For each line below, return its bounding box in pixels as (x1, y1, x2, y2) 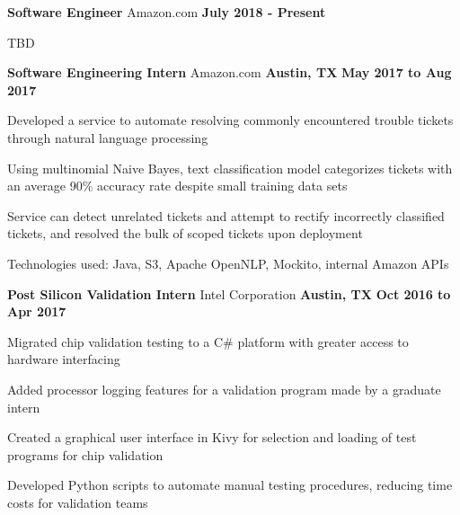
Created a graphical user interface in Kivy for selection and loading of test (7, 428, 417, 447)
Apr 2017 (7, 302, 66, 321)
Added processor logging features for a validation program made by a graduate (7, 379, 441, 398)
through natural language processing (7, 128, 208, 147)
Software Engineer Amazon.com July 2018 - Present (7, 3, 326, 21)
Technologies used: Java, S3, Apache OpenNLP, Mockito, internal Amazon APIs (7, 253, 449, 272)
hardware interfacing (7, 350, 120, 368)
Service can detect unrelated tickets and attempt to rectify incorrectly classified (7, 206, 445, 225)
